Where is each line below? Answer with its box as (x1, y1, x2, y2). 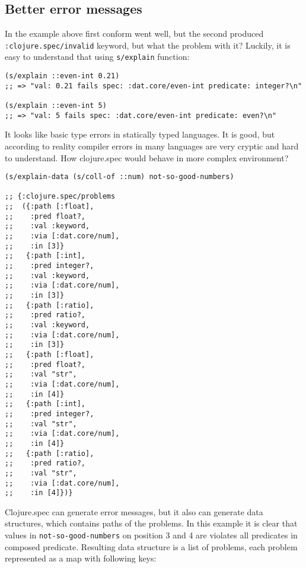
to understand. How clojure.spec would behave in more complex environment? (5, 151, 289, 164)
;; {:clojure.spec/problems (5, 192, 116, 201)
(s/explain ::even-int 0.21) (5, 72, 120, 81)
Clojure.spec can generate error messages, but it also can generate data (5, 505, 263, 518)
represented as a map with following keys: (5, 552, 157, 564)
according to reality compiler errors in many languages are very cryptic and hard (5, 139, 299, 152)
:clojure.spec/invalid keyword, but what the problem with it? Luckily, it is (5, 39, 291, 51)
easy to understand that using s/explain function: (5, 50, 190, 63)
